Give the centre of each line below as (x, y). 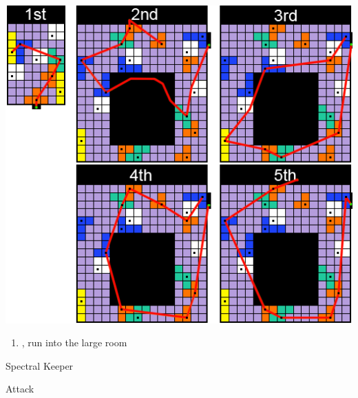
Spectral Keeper (40, 365)
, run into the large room (74, 342)
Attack (20, 389)
